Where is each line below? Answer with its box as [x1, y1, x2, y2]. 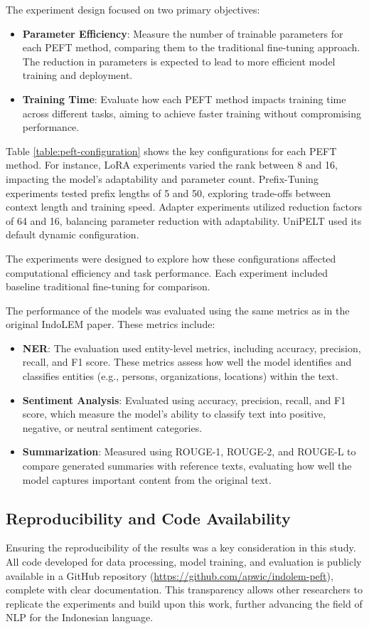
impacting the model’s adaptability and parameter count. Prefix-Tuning [6, 171, 319, 186]
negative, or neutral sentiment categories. [22, 420, 203, 435]
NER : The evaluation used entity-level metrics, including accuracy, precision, [22, 340, 361, 355]
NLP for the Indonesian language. [6, 610, 154, 625]
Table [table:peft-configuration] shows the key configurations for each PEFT [6, 143, 337, 158]
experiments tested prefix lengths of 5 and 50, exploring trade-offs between [6, 185, 331, 200]
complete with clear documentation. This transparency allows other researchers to [6, 582, 363, 597]
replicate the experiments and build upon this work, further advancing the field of [6, 596, 363, 610]
